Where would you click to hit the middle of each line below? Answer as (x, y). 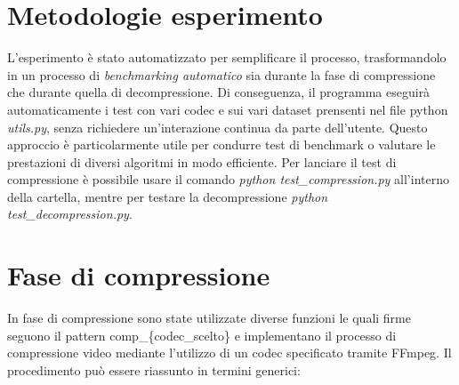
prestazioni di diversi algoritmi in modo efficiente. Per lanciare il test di (202, 161)
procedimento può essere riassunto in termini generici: (154, 369)
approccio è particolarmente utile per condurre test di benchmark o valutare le (221, 144)
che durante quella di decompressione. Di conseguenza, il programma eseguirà (219, 92)
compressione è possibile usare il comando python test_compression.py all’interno (228, 179)
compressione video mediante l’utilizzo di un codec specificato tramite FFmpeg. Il (229, 353)
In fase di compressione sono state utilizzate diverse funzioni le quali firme (209, 318)
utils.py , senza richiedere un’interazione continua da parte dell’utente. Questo (217, 127)
